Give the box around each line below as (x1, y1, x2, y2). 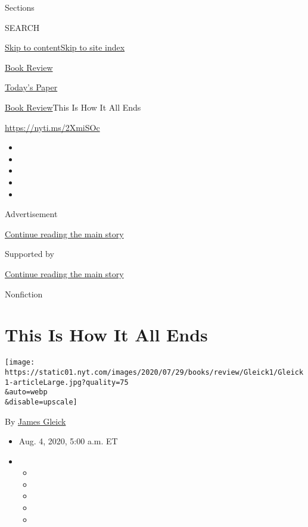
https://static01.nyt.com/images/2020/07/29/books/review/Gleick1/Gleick (5, 368, 304, 377)
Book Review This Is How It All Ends (5, 101, 141, 113)
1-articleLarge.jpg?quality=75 (5, 378, 129, 387)
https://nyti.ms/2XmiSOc (5, 121, 100, 133)
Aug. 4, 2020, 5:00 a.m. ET (18, 435, 118, 447)
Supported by (5, 247, 54, 260)
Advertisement (5, 208, 58, 220)
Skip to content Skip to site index (5, 41, 125, 54)
